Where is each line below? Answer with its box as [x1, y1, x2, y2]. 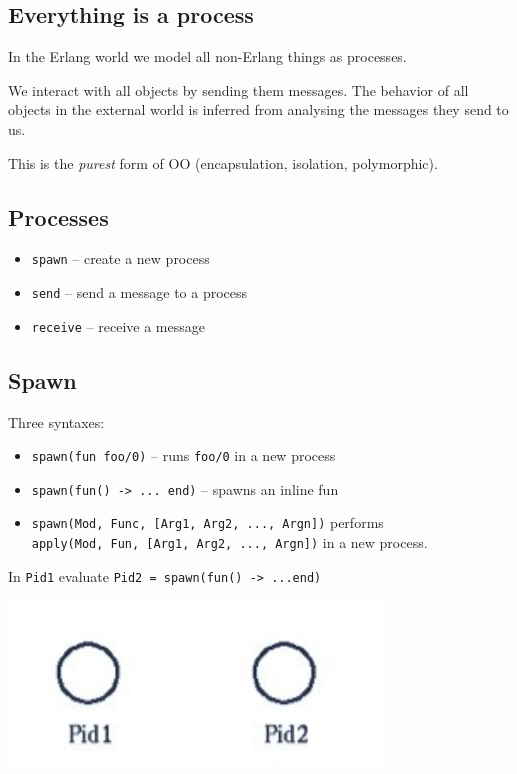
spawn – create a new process [31, 248, 210, 269]
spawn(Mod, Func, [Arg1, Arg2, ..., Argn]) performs [31, 512, 384, 533]
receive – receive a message [31, 315, 205, 336]
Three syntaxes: [8, 411, 105, 432]
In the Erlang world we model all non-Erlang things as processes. [8, 46, 407, 67]
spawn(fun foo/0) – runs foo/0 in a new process [31, 445, 336, 466]
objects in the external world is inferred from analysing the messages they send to [8, 99, 509, 120]
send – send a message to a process [31, 282, 248, 303]
